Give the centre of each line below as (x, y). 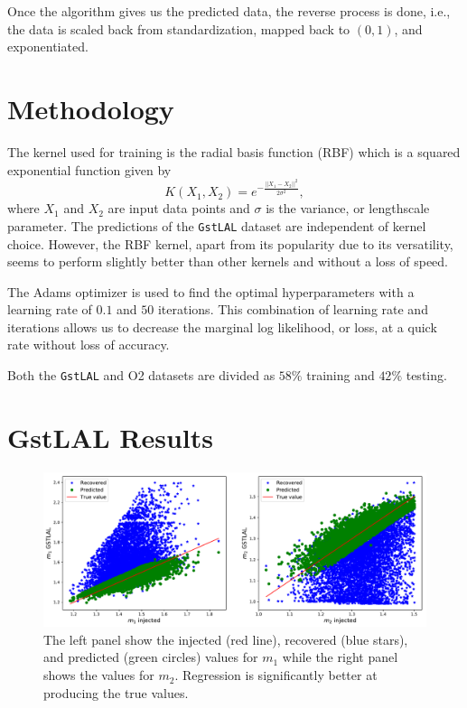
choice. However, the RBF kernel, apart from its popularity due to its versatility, (230, 243)
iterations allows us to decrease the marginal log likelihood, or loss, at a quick (222, 326)
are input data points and (179, 208)
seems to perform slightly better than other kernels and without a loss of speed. (228, 261)
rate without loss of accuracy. (89, 345)
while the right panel (340, 657)
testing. (426, 375)
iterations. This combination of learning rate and (293, 309)
